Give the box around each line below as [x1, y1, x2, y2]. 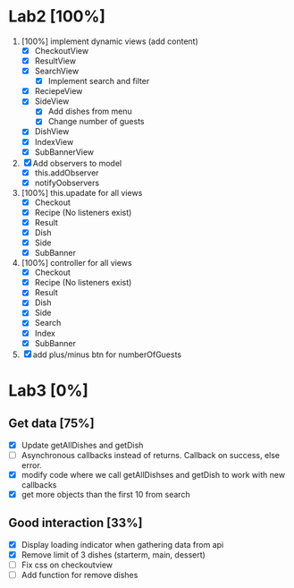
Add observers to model [32, 158, 122, 168]
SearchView [34, 65, 80, 77]
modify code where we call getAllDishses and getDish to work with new [21, 469, 286, 480]
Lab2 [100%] [8, 6, 106, 27]
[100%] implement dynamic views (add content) [21, 36, 198, 47]
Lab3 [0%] [8, 380, 88, 400]
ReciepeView [34, 86, 83, 97]
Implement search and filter [47, 76, 150, 87]
